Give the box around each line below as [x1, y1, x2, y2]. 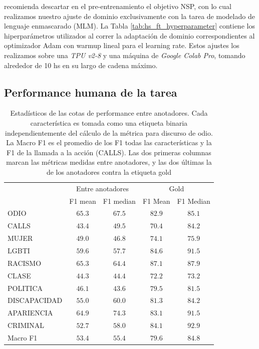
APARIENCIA [8, 307, 53, 318]
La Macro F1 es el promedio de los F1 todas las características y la [6, 137, 212, 148]
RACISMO [8, 257, 42, 268]
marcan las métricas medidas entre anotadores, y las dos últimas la [6, 157, 212, 167]
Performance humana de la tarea [4, 84, 177, 100]
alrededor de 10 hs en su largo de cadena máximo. [4, 60, 158, 70]
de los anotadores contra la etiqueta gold [46, 166, 172, 177]
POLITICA [8, 282, 43, 293]
